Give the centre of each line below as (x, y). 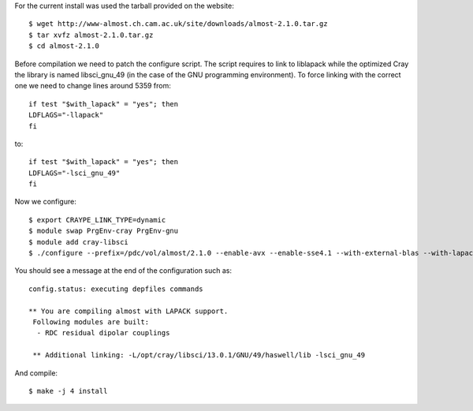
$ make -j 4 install (68, 391)
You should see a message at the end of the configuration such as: (123, 271)
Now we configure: (45, 202)
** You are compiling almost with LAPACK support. (128, 311)
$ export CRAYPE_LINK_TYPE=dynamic (97, 220)
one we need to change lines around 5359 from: (93, 86)
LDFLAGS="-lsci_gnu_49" (74, 173)
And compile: (36, 373)
